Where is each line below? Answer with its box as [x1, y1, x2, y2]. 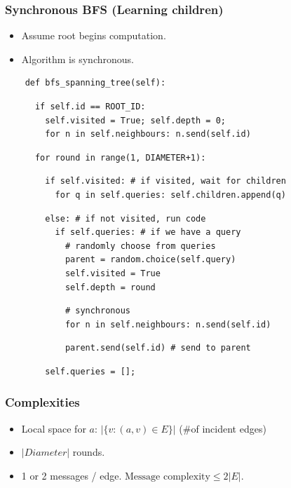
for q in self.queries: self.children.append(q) [55, 189, 286, 200]
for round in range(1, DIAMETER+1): [34, 152, 206, 163]
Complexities [5, 393, 80, 411]
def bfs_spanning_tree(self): [25, 78, 166, 88]
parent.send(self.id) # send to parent [65, 343, 251, 353]
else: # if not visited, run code [45, 213, 206, 224]
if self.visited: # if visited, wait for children [45, 176, 286, 187]
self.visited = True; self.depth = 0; [45, 115, 226, 126]
